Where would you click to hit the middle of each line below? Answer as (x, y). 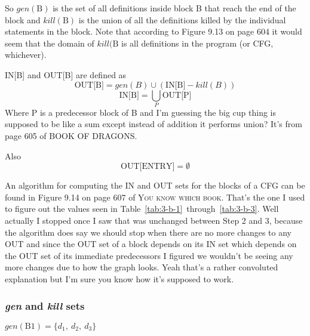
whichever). (26, 55)
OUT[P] (177, 95)
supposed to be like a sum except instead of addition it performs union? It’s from (154, 124)
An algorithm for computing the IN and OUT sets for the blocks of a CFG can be (155, 185)
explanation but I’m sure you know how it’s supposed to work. (119, 279)
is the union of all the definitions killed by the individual (182, 19)
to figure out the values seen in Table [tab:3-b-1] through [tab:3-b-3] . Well (142, 209)
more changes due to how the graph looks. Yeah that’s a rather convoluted (142, 267)
